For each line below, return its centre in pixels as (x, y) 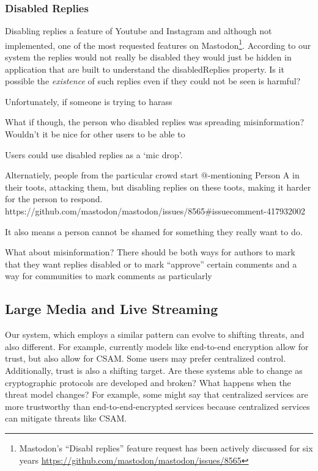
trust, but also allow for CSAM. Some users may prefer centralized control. (146, 358)
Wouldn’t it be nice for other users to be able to (95, 134)
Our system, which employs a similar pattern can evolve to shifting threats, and (155, 334)
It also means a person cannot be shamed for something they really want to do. (154, 231)
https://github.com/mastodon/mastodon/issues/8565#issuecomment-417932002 (155, 211)
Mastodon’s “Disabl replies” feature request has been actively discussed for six (166, 447)
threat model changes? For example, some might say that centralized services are (157, 394)
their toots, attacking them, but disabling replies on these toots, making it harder (158, 187)
